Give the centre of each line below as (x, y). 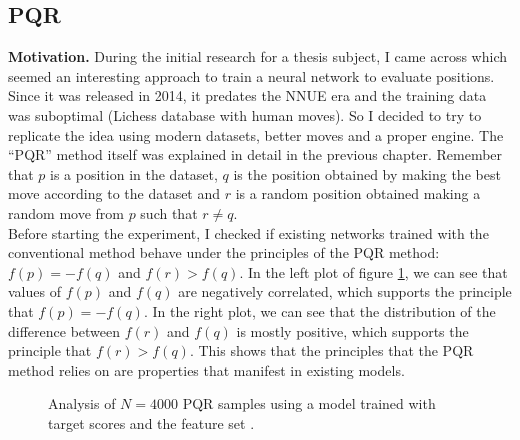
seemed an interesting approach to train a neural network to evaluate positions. (251, 75)
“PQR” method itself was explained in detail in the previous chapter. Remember (255, 154)
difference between (64, 330)
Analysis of (82, 403)
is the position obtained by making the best (367, 173)
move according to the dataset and (114, 193)
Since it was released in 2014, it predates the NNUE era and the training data (247, 95)
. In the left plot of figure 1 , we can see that (373, 271)
